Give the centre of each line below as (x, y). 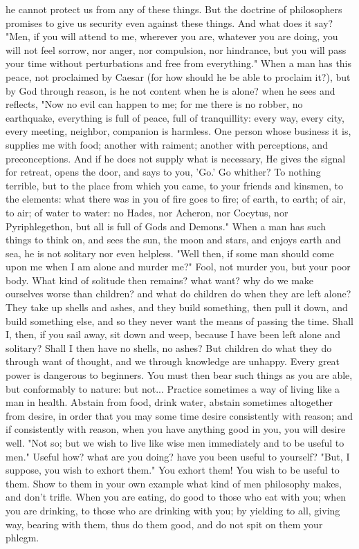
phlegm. (22, 538)
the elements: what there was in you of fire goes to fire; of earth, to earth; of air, (176, 199)
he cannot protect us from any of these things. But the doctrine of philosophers (174, 9)
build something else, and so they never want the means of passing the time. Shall (179, 320)
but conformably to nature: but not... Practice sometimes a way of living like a (173, 388)
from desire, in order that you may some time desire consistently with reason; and (179, 415)
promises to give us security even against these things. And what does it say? (169, 22)
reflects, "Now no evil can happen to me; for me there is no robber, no (154, 104)
